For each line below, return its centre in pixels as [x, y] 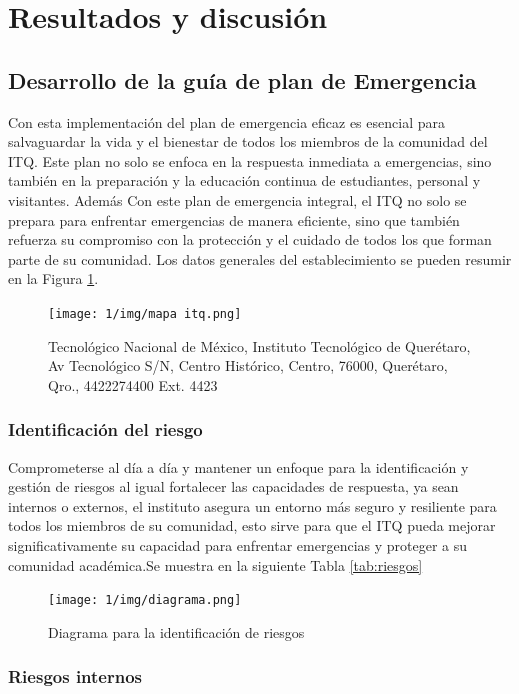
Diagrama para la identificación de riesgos [176, 631]
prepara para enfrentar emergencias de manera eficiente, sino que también [234, 219]
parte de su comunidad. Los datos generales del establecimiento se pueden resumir [260, 258]
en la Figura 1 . [53, 278]
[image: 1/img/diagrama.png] [145, 600]
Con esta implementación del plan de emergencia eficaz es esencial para [226, 121]
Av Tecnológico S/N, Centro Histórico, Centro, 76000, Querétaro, [248, 365]
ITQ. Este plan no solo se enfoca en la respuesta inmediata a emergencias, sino [250, 160]
